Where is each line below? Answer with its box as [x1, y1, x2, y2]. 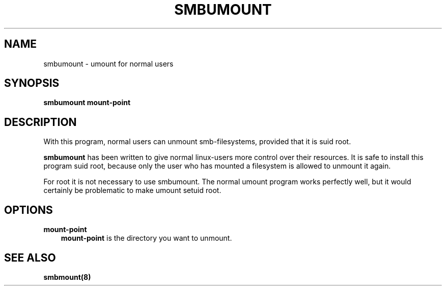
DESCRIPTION [4, 115, 77, 128]
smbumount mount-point [43, 98, 131, 107]
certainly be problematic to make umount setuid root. [43, 186, 221, 195]
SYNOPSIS [4, 77, 60, 90]
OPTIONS [4, 203, 53, 216]
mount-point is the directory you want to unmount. [61, 234, 232, 243]
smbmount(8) [43, 272, 91, 281]
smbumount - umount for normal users [43, 59, 174, 68]
